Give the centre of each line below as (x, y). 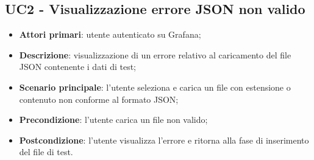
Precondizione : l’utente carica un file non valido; (113, 120)
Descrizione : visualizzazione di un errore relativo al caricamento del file (155, 54)
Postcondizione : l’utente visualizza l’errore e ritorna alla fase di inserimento (164, 140)
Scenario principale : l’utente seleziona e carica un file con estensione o (155, 87)
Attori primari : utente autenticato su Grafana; (110, 34)
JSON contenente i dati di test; (78, 67)
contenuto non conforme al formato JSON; (99, 99)
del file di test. (46, 152)
